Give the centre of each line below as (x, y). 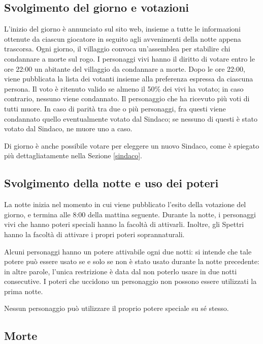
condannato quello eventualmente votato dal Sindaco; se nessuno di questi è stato (131, 118)
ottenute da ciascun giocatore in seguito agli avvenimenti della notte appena (123, 38)
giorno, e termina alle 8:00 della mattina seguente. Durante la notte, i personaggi (130, 214)
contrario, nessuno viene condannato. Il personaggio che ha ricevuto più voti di (127, 98)
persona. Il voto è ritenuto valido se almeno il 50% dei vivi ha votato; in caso (124, 88)
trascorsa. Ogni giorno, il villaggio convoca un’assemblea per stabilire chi (117, 49)
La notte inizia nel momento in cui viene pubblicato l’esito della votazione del (125, 204)
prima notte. (24, 291)
